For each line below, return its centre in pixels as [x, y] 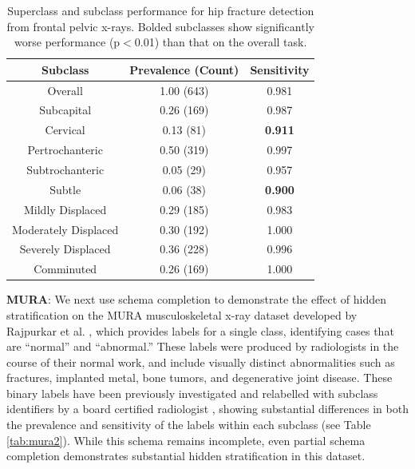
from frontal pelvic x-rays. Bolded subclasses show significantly [160, 26]
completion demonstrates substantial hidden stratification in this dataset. [186, 456]
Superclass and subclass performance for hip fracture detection [161, 10]
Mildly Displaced [65, 209]
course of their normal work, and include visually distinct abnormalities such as [201, 362]
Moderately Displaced [65, 229]
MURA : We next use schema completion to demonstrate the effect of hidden [197, 299]
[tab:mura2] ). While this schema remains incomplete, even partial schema [186, 440]
